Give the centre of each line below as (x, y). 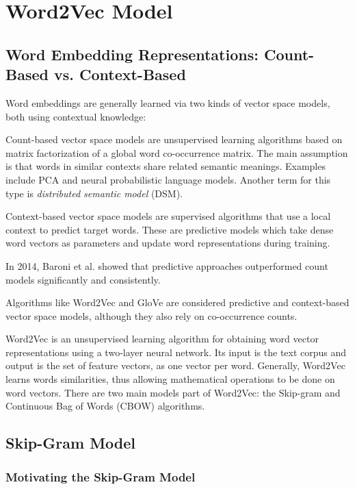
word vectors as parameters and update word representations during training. (168, 243)
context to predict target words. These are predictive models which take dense (170, 229)
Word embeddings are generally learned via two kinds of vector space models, (168, 102)
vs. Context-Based (120, 74)
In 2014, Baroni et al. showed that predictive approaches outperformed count (167, 265)
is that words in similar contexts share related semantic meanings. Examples (166, 166)
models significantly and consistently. (83, 279)
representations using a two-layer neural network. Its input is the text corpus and (176, 352)
